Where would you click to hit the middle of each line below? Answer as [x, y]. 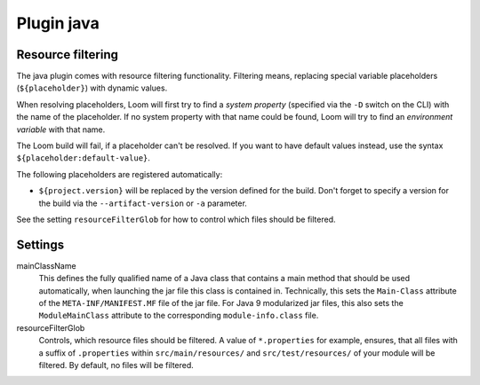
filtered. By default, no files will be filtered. [116, 365]
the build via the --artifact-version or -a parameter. [143, 203]
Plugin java [58, 23]
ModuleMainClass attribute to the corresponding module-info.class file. [179, 316]
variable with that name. [61, 130]
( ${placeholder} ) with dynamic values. [92, 88]
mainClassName [46, 265]
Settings [40, 244]
